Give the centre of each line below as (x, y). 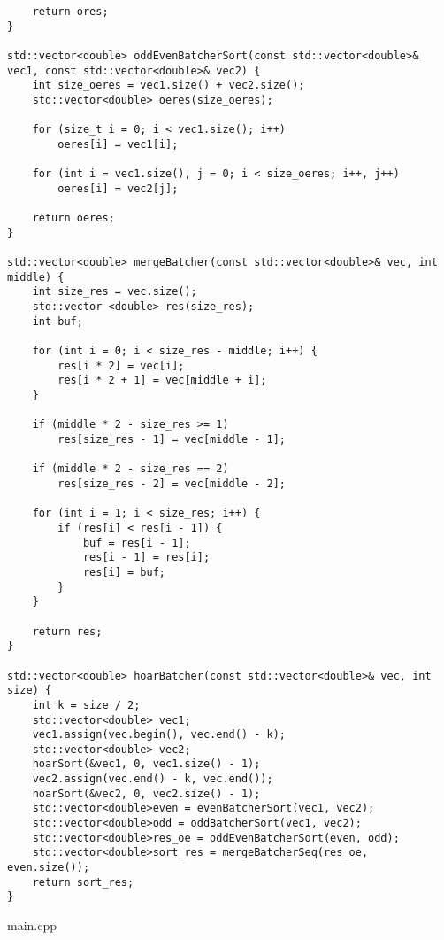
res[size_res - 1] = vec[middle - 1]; (172, 440)
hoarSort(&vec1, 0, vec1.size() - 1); (146, 764)
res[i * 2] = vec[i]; (121, 365)
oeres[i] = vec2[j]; (118, 188)
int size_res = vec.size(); (115, 292)
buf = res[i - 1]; (137, 543)
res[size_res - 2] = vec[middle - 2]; (172, 484)
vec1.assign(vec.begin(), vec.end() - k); (159, 735)
